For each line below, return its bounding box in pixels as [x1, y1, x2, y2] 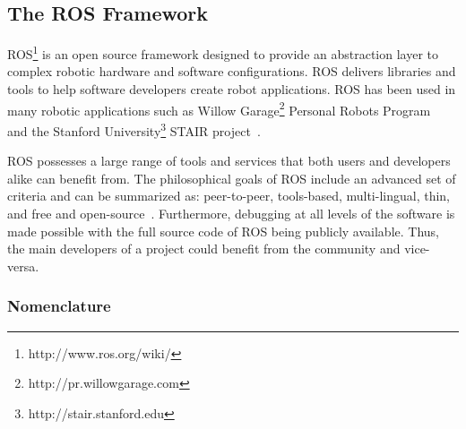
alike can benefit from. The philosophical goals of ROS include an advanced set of [7, 168, 456, 187]
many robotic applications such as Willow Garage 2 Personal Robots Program [7, 98, 431, 119]
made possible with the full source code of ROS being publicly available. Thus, [7, 221, 440, 240]
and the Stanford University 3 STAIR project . [7, 118, 261, 140]
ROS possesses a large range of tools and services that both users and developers [7, 151, 451, 170]
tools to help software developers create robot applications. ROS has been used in [7, 80, 456, 99]
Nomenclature [7, 295, 111, 317]
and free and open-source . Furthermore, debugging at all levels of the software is [7, 203, 455, 222]
